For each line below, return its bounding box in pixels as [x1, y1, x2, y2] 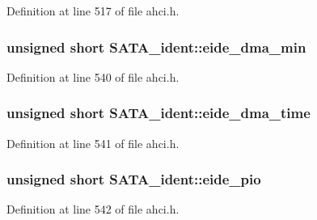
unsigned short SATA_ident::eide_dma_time [6, 103, 311, 123]
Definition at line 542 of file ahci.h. [6, 201, 180, 218]
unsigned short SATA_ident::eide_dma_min [6, 36, 306, 57]
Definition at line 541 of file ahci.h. [6, 134, 180, 151]
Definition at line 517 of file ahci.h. [6, 2, 180, 19]
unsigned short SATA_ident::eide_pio [6, 169, 261, 189]
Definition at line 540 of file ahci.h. [6, 68, 180, 85]
